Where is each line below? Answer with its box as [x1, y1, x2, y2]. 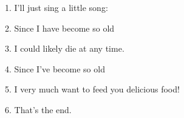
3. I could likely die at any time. [5, 42, 124, 55]
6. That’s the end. [5, 103, 72, 116]
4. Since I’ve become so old [5, 62, 105, 75]
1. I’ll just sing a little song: [5, 1, 108, 13]
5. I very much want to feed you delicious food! [5, 83, 180, 95]
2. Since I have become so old [5, 21, 115, 34]
